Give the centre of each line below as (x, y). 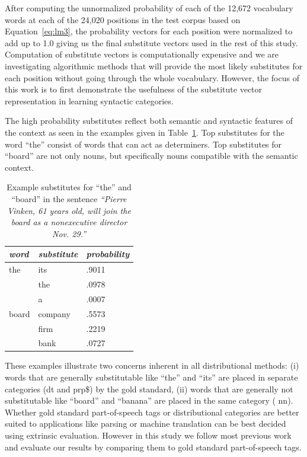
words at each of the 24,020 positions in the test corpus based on (123, 19)
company (54, 313)
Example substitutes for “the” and (69, 187)
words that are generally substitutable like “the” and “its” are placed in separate (151, 377)
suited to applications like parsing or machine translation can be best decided (145, 424)
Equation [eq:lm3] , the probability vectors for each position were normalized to (149, 31)
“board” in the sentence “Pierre (69, 198)
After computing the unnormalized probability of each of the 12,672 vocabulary (149, 8)
